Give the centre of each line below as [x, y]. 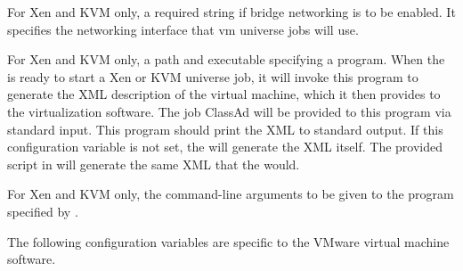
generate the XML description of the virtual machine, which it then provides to [224, 94]
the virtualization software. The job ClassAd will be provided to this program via [229, 111]
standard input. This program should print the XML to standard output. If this [225, 129]
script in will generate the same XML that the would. [154, 164]
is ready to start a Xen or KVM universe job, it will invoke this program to [213, 76]
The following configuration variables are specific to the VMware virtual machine [228, 241]
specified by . [43, 211]
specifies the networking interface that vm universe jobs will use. [183, 29]
